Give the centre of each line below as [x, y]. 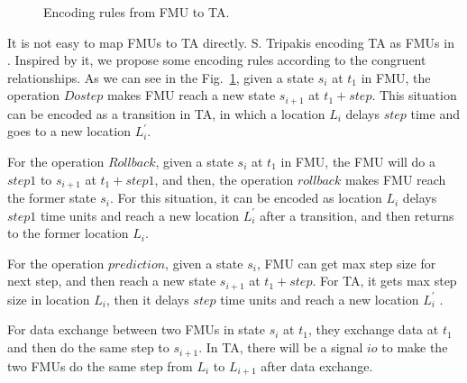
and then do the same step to [88, 347]
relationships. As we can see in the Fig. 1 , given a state [161, 77]
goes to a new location [69, 131]
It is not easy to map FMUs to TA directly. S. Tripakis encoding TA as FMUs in [231, 42]
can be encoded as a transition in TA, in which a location [166, 113]
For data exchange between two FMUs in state [136, 329]
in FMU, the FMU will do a [358, 162]
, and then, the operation [224, 179]
